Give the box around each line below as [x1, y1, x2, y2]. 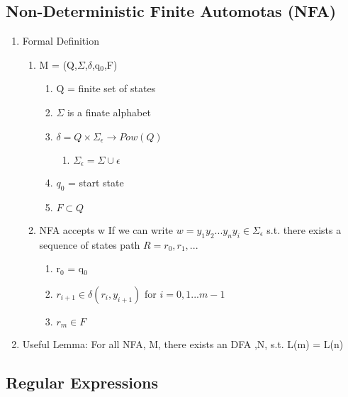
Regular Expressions [6, 371, 158, 393]
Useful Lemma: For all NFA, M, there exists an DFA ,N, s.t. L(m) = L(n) [22, 337, 344, 352]
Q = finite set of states [56, 81, 156, 96]
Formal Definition [22, 33, 99, 48]
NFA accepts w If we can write [39, 222, 174, 237]
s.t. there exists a [266, 222, 342, 237]
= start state [67, 175, 124, 190]
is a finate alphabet [67, 104, 151, 119]
